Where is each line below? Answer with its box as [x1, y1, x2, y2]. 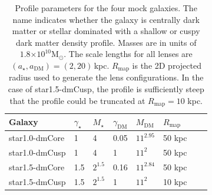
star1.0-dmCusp [9, 146, 66, 158]
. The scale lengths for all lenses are [64, 48, 193, 60]
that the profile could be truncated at [9, 94, 145, 106]
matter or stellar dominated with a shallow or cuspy [12, 25, 200, 37]
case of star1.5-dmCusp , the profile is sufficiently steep [8, 83, 204, 95]
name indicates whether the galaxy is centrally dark [12, 13, 200, 25]
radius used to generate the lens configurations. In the [8, 71, 204, 83]
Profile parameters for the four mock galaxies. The [15, 2, 197, 14]
